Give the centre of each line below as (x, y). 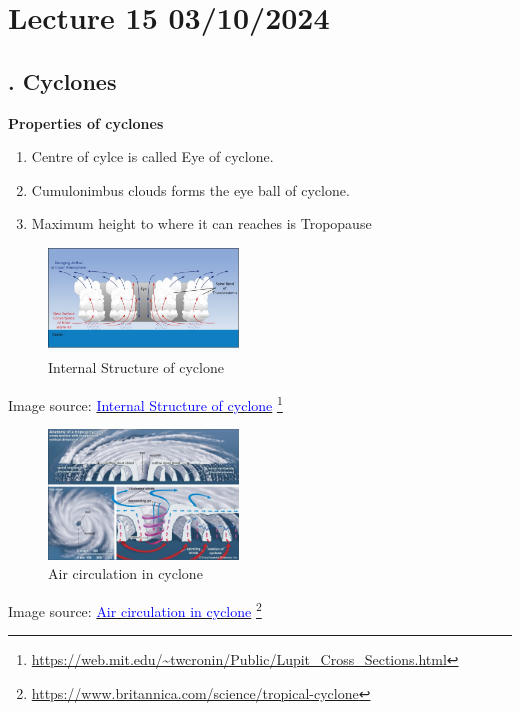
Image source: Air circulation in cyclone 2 (135, 609)
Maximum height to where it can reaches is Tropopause (201, 223)
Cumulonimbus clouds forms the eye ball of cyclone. (190, 189)
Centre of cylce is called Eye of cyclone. (152, 156)
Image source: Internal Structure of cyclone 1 (145, 403)
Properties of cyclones (86, 122)
